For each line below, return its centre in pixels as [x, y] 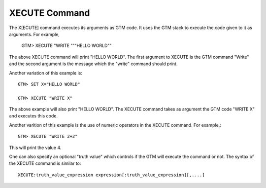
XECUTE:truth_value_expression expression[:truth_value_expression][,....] [111, 175]
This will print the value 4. [35, 148]
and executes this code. [33, 116]
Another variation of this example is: [46, 73]
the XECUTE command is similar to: [45, 163]
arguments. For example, [34, 34]
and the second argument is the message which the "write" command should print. [93, 64]
